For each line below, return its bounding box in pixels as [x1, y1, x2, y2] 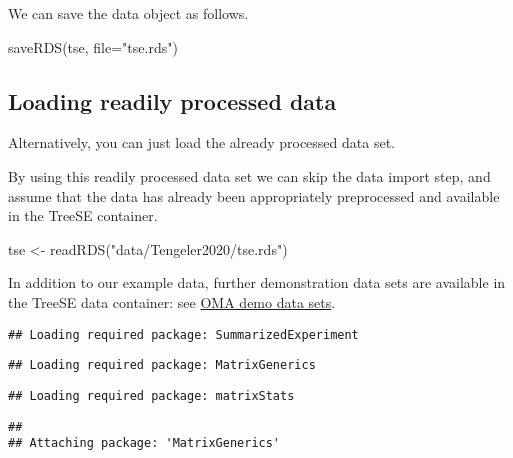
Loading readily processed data [8, 85, 337, 116]
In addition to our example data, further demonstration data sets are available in [8, 272, 506, 293]
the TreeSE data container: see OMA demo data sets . [8, 291, 336, 312]
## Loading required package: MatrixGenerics [8, 358, 316, 373]
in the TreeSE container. [8, 205, 158, 226]
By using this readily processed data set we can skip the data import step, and [8, 165, 491, 186]
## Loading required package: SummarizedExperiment [8, 327, 359, 342]
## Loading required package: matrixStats [8, 388, 295, 403]
